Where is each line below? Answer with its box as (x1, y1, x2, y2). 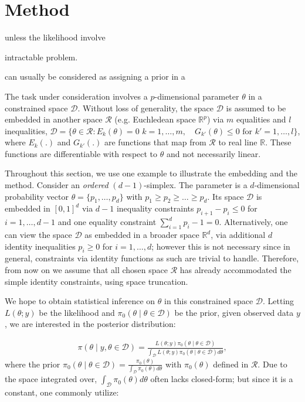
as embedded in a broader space (84, 229, 199, 241)
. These (265, 136, 292, 148)
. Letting (263, 295, 294, 307)
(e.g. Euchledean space (114, 113, 196, 125)
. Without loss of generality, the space (77, 101, 214, 114)
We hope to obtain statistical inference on (5, 295, 155, 307)
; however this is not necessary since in (151, 240, 290, 252)
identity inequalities (5, 240, 76, 252)
